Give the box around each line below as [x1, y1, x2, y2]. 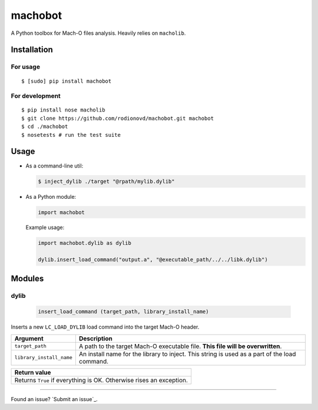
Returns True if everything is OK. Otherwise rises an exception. [14, 376, 188, 384]
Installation [11, 45, 53, 55]
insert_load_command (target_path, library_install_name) [38, 309, 209, 315]
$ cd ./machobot [21, 123, 68, 130]
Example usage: [25, 224, 65, 231]
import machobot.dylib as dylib [38, 240, 132, 247]
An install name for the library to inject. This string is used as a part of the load [78, 350, 296, 358]
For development [11, 92, 61, 100]
